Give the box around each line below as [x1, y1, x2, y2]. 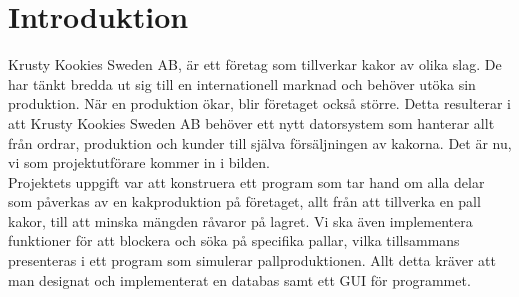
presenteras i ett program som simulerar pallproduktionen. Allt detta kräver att [8, 250, 496, 271]
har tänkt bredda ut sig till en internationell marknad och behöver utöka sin [8, 73, 476, 94]
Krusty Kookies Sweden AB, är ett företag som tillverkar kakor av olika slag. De [8, 54, 502, 75]
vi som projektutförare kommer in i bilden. [8, 152, 270, 173]
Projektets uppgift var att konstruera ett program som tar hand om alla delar [8, 171, 485, 192]
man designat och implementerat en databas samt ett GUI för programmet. [8, 269, 471, 290]
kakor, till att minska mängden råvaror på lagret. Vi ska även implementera [8, 210, 473, 231]
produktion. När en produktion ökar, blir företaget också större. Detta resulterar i [8, 93, 511, 114]
